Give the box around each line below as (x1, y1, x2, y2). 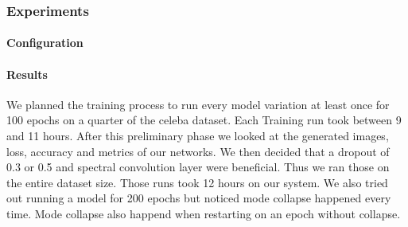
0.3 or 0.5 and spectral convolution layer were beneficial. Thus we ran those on (6, 159, 390, 175)
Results (6, 65, 48, 82)
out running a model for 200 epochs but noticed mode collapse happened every (6, 190, 391, 206)
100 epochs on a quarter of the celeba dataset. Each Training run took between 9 (6, 112, 402, 128)
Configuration (6, 34, 84, 51)
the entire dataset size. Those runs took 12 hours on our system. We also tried (6, 174, 388, 190)
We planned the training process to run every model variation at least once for (6, 96, 390, 112)
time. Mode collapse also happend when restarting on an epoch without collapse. (6, 205, 401, 221)
